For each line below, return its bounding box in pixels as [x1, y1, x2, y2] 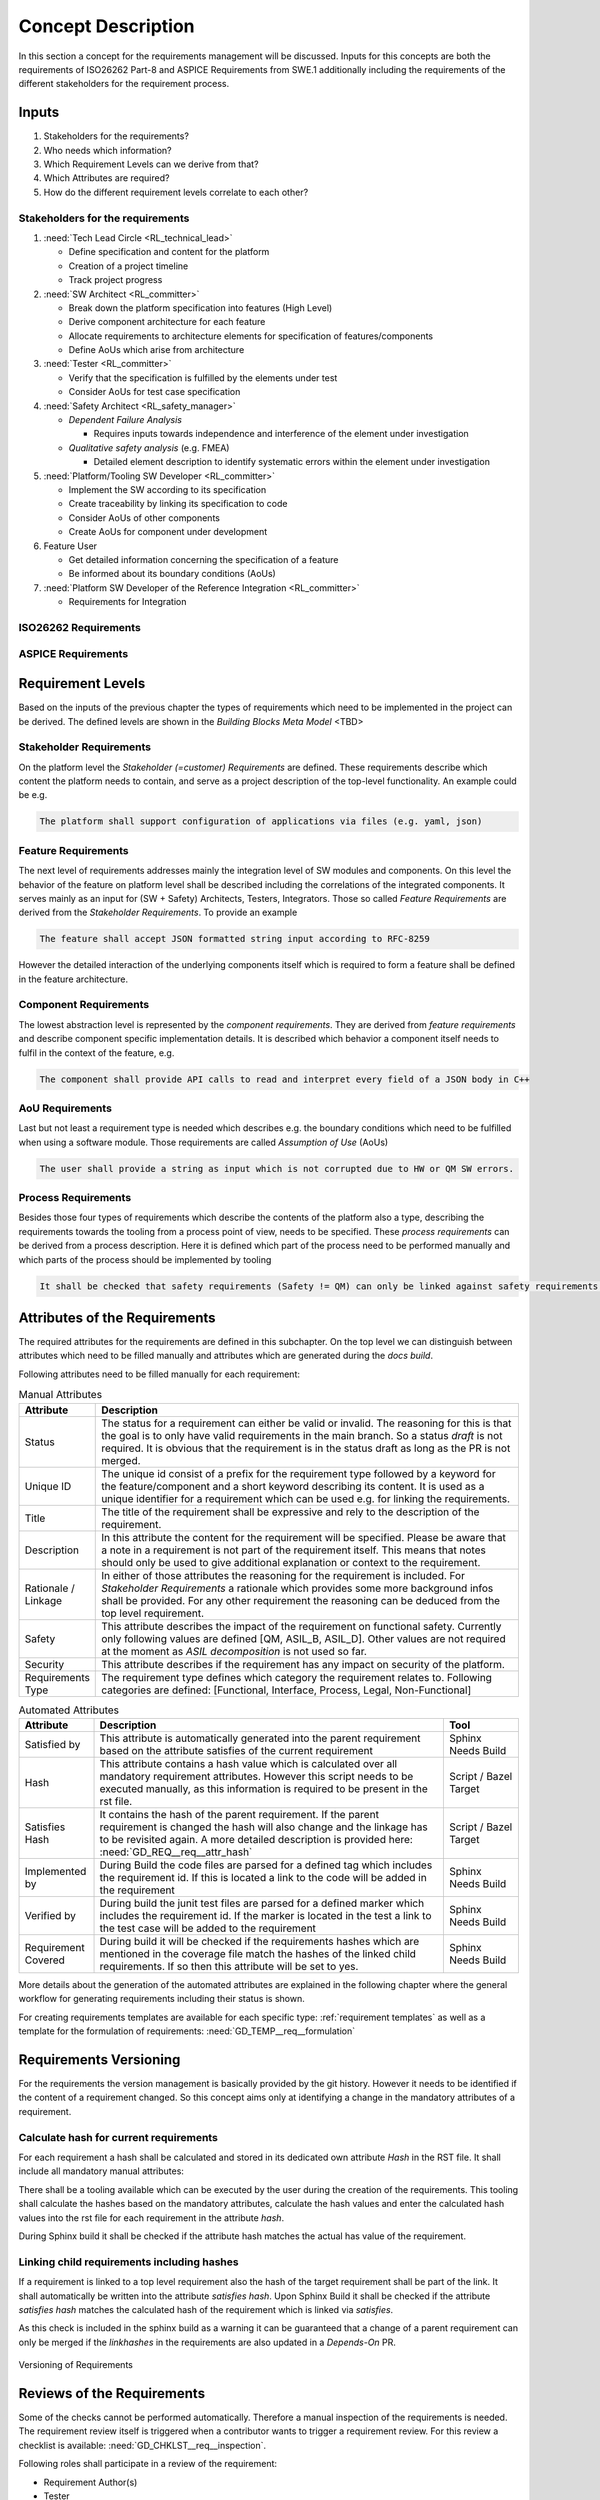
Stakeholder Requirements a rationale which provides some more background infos [101, 1581, 494, 1595]
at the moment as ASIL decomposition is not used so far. [101, 1644, 367, 1658]
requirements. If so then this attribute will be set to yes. [99, 1960, 359, 1974]
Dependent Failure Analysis [68, 414, 182, 426]
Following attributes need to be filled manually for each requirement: [18, 1368, 300, 1380]
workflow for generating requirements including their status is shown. [18, 1993, 305, 2005]
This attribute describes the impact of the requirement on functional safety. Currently [101, 1619, 502, 1633]
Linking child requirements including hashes [18, 2255, 239, 2269]
